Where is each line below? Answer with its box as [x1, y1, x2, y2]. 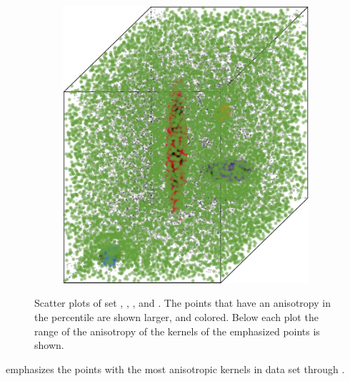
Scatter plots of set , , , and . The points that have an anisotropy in [34, 295, 331, 310]
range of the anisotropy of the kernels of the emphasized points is [34, 323, 320, 338]
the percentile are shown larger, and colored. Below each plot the [34, 310, 319, 324]
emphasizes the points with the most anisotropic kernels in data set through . [6, 361, 345, 376]
